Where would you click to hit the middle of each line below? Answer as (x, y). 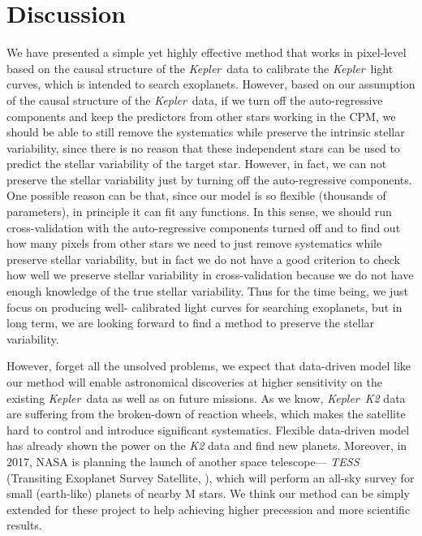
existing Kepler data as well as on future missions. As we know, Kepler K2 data (206, 398)
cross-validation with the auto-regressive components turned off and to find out (204, 227)
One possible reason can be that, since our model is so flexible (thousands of (196, 195)
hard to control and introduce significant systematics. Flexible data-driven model (208, 429)
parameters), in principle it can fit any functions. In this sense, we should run (199, 212)
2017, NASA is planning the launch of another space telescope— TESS (183, 461)
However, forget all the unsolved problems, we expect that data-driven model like (209, 366)
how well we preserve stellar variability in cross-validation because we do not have (210, 275)
